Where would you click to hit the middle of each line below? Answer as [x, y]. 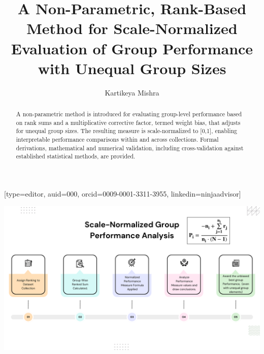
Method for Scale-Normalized [132, 28]
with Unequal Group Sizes [132, 68]
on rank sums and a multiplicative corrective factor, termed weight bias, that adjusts [128, 122]
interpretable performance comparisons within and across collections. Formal [117, 139]
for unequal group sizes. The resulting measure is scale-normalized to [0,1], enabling [127, 131]
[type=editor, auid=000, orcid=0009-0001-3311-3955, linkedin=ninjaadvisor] [123, 194]
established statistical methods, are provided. [76, 156]
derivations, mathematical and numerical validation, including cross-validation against [130, 148]
